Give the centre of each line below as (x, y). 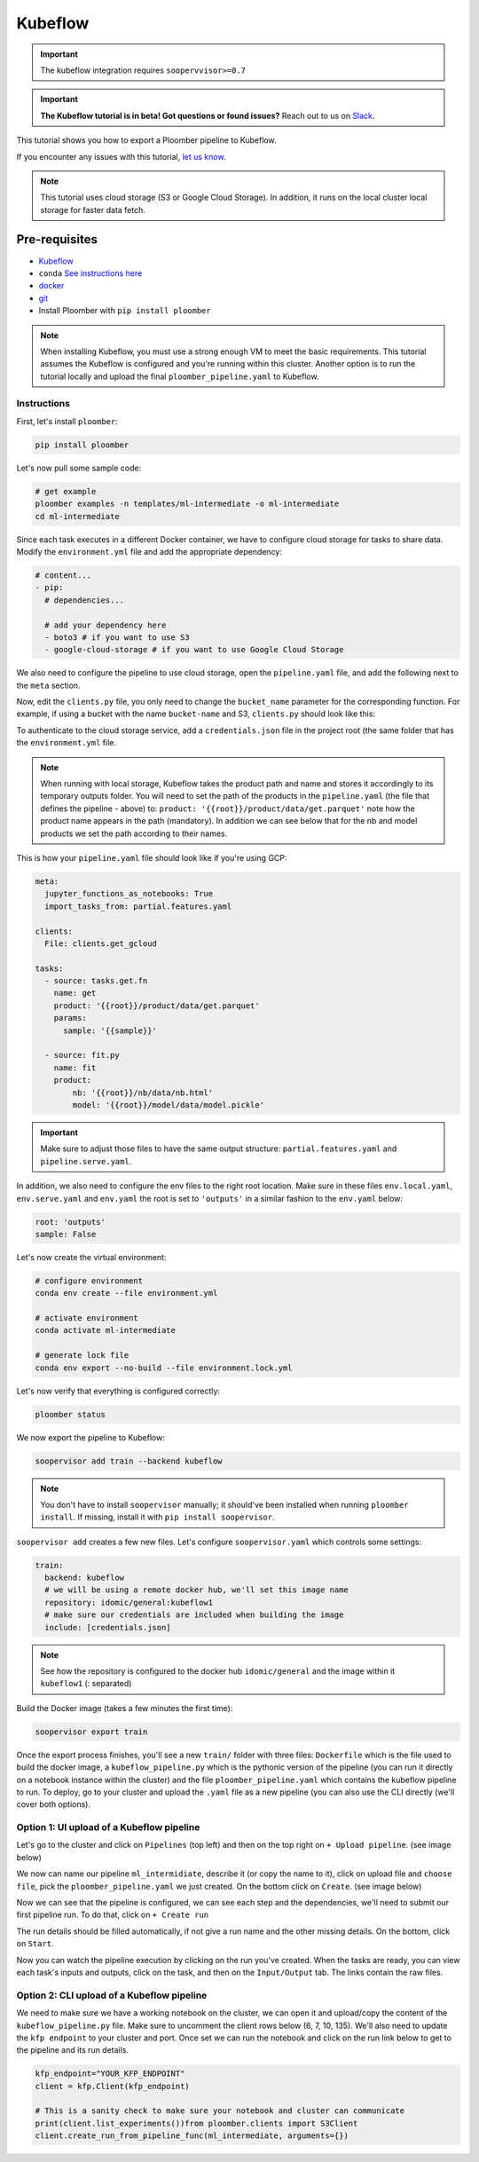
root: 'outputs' (71, 1222)
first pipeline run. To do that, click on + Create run (112, 1915)
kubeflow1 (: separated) (86, 1684)
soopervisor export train (91, 1732)
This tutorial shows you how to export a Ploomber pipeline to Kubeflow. (146, 140)
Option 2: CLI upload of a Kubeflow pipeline (112, 1995)
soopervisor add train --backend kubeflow (129, 1461)
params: (71, 1018)
